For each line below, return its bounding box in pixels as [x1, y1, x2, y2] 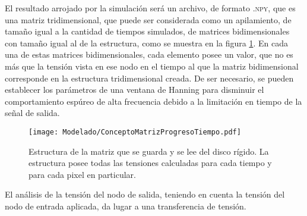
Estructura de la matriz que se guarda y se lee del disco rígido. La [29, 145, 269, 157]
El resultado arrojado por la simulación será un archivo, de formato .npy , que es [5, 2, 296, 14]
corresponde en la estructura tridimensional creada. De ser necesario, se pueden [5, 71, 294, 84]
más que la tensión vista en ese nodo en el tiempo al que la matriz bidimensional [5, 60, 299, 72]
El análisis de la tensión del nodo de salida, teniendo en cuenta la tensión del [5, 188, 285, 201]
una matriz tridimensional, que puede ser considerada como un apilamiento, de [5, 13, 292, 26]
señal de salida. [5, 107, 60, 119]
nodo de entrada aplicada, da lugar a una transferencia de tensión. [5, 199, 246, 212]
